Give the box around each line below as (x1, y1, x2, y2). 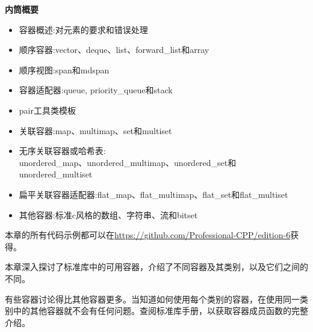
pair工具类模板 (19, 103, 76, 116)
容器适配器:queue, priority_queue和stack (19, 84, 173, 96)
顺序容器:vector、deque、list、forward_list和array (19, 43, 209, 56)
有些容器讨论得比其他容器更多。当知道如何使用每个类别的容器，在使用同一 (5, 292, 300, 305)
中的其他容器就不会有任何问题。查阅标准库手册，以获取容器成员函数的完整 (13, 304, 308, 317)
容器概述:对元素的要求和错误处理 (19, 23, 148, 35)
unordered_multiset (19, 168, 93, 180)
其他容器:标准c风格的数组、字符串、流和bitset (19, 208, 198, 221)
